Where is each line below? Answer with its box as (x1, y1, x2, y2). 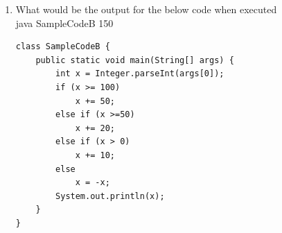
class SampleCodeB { (15, 42, 110, 52)
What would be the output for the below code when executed (15, 2, 277, 16)
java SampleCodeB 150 (15, 15, 114, 30)
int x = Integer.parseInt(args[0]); (55, 69, 224, 79)
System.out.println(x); (55, 191, 165, 201)
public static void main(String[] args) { (35, 55, 234, 65)
